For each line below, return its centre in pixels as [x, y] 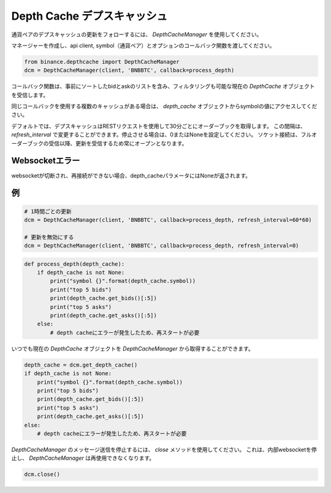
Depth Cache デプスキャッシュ [89, 16]
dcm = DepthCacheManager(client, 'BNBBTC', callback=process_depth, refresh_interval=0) [162, 246]
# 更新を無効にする [49, 237]
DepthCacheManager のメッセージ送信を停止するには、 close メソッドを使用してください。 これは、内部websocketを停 [164, 449]
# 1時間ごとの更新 [48, 211]
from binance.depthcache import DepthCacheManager [102, 62]
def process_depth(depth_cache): [74, 264]
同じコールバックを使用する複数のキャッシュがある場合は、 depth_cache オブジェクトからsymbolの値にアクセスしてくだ [164, 106]
